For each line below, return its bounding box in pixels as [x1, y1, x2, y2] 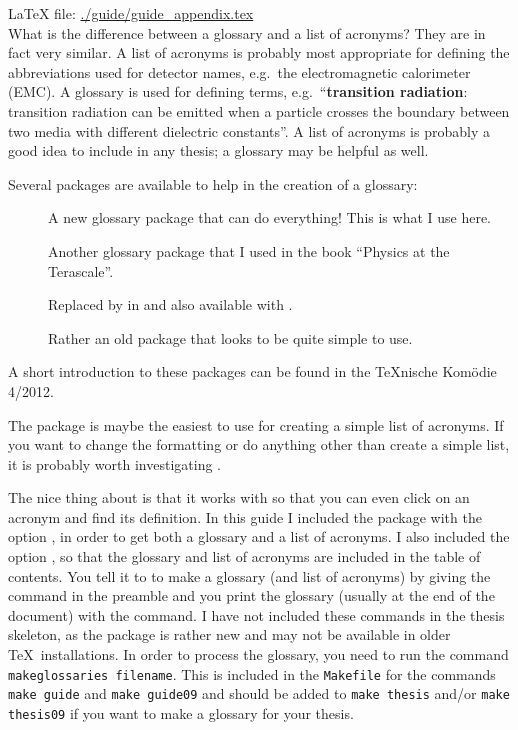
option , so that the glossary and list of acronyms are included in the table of [8, 546, 481, 567]
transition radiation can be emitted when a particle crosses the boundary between [8, 100, 510, 121]
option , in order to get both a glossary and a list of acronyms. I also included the [8, 526, 510, 547]
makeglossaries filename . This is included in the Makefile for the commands [8, 663, 496, 684]
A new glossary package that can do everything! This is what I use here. [48, 207, 492, 228]
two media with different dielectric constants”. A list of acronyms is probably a [8, 120, 490, 141]
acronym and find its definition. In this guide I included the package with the [8, 506, 482, 527]
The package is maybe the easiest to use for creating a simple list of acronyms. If [8, 414, 504, 435]
